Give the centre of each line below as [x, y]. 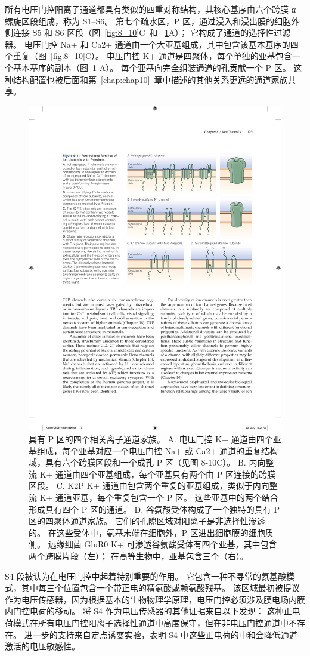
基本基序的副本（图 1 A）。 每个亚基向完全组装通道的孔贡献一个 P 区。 [152, 67]
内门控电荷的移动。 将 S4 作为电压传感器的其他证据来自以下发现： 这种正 [148, 611]
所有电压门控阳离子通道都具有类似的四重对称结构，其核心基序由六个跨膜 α [150, 9]
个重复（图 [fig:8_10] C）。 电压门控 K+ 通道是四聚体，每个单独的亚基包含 [148, 56]
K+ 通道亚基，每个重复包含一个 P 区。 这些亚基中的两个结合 [159, 498]
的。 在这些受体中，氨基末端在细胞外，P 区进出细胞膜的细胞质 [151, 532]
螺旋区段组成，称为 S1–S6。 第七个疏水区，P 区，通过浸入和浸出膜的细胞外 [152, 21]
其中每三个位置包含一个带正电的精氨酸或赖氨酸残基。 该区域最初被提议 [160, 588]
